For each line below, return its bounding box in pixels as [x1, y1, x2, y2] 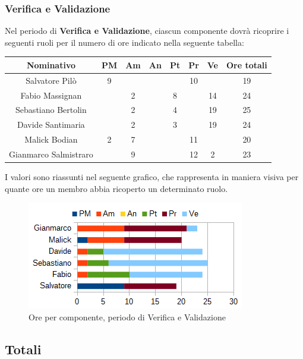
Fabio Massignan [20, 89, 82, 101]
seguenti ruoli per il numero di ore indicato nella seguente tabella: [5, 36, 244, 48]
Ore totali [226, 58, 267, 71]
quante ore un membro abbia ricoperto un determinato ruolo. [5, 182, 228, 194]
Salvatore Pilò [26, 74, 77, 86]
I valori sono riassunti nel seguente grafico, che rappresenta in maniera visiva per [5, 171, 299, 183]
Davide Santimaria [17, 118, 85, 131]
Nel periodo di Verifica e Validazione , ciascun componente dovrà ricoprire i [5, 24, 289, 37]
